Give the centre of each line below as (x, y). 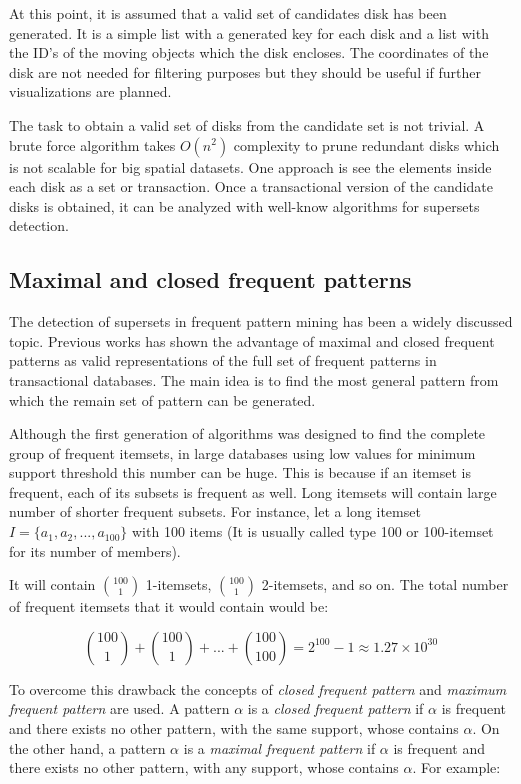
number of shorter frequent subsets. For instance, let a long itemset (215, 511)
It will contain (52, 584)
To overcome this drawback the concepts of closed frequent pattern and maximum (258, 688)
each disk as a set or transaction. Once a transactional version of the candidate (251, 186)
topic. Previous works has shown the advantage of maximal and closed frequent (252, 340)
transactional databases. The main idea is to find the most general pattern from (254, 379)
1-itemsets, (178, 584)
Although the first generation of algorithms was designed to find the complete (247, 433)
